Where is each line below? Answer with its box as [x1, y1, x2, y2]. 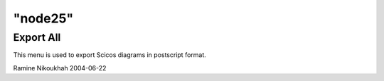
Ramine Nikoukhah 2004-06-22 [13, 63, 107, 72]
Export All [13, 31, 61, 44]
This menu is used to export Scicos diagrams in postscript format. [13, 51, 206, 59]
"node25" [13, 11, 74, 26]
